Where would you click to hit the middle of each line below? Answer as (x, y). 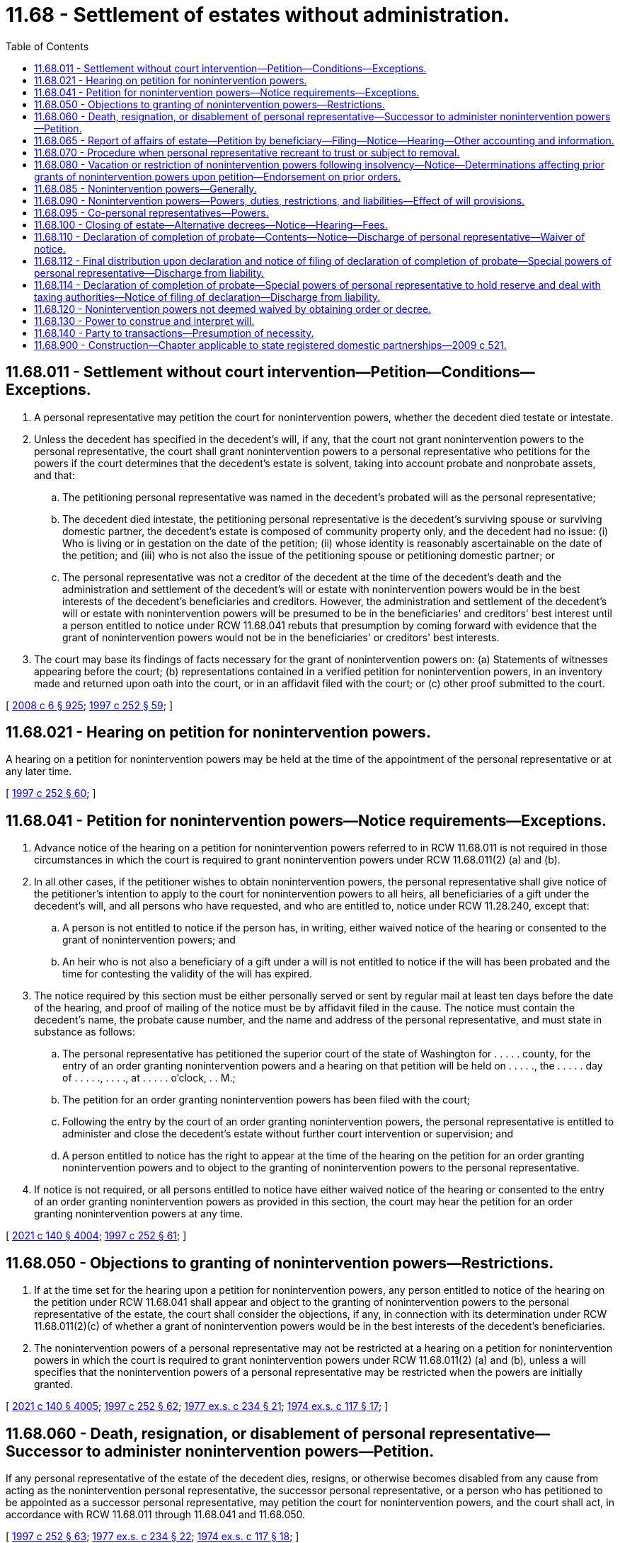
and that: (54, 475)
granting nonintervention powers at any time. (139, 1214)
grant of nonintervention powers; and (149, 940)
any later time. (39, 772)
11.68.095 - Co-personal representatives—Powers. (151, 212)
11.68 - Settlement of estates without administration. (258, 15)
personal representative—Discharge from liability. (149, 273)
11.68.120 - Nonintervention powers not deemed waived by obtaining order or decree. (233, 309)
